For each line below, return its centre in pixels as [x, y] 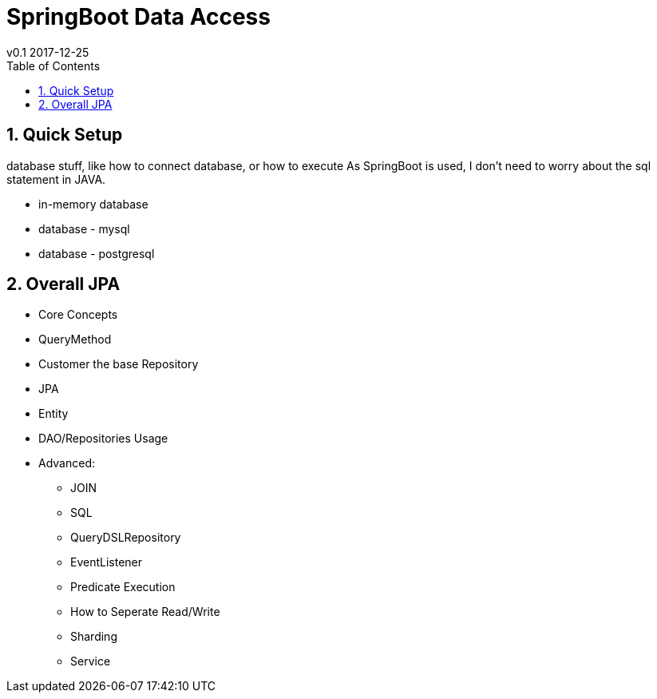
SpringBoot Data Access [139, 17]
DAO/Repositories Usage [103, 439]
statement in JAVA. [56, 179]
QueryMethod [75, 340]
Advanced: [67, 463]
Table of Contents [53, 66]
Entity [53, 414]
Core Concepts [78, 315]
